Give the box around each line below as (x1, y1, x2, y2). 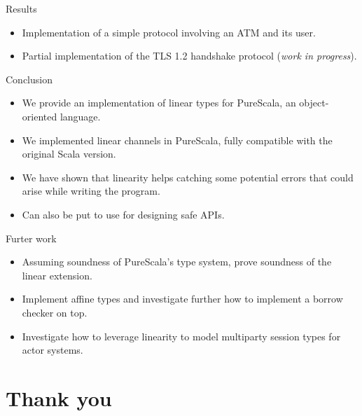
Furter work (6, 230, 57, 245)
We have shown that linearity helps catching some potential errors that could (22, 169, 354, 184)
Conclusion (6, 71, 53, 86)
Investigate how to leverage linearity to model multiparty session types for (22, 328, 341, 343)
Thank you (6, 383, 112, 412)
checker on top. (22, 305, 88, 319)
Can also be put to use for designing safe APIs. (22, 207, 225, 221)
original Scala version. (22, 146, 116, 161)
